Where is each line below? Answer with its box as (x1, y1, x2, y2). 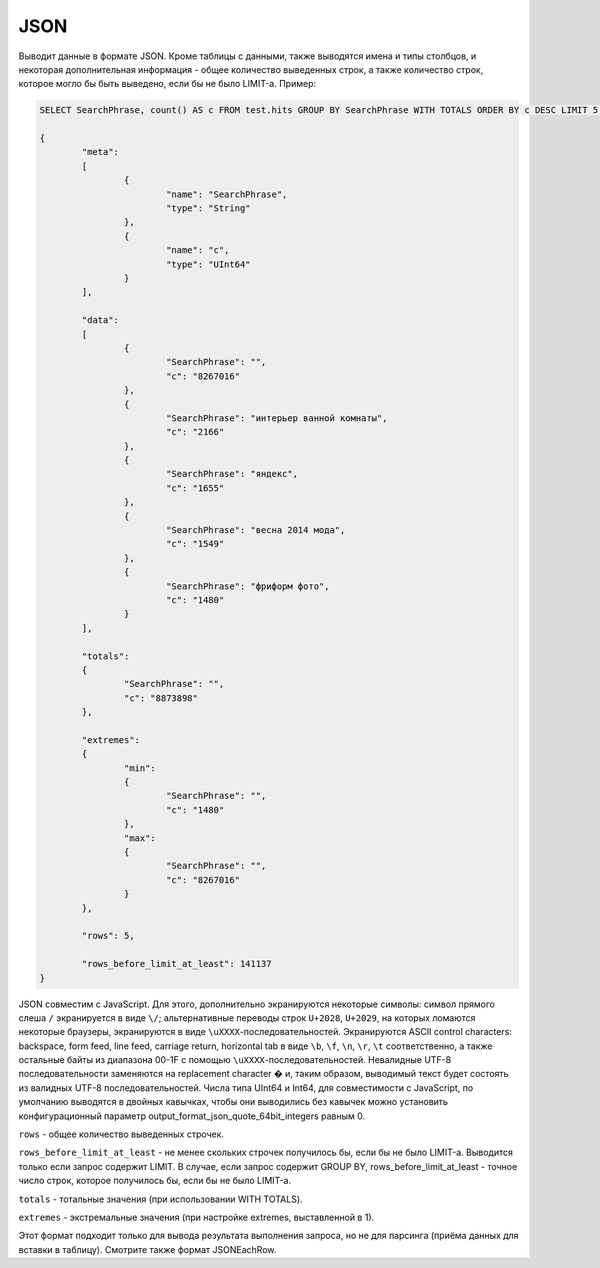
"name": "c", (165, 245, 230, 256)
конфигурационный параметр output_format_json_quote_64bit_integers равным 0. (18, 1110, 366, 1122)
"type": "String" (165, 203, 251, 214)
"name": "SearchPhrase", (165, 188, 288, 200)
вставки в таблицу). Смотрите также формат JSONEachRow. (18, 1243, 277, 1255)
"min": (123, 762, 157, 774)
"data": (81, 315, 120, 326)
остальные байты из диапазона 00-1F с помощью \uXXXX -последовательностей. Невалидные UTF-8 (18, 1054, 452, 1066)
